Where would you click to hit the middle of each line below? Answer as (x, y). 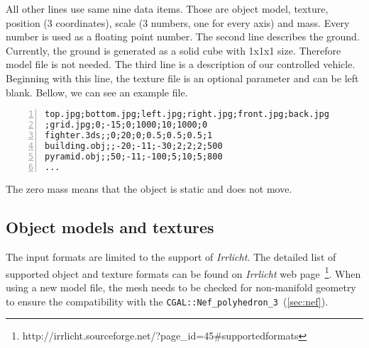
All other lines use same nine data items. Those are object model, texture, (167, 9)
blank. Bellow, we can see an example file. (97, 92)
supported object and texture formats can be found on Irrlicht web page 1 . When (183, 272)
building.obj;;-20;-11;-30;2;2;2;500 (134, 146)
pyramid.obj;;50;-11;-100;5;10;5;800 (134, 156)
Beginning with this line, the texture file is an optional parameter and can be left (182, 78)
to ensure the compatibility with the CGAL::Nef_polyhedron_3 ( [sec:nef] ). (167, 301)
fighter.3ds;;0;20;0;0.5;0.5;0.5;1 (129, 135)
